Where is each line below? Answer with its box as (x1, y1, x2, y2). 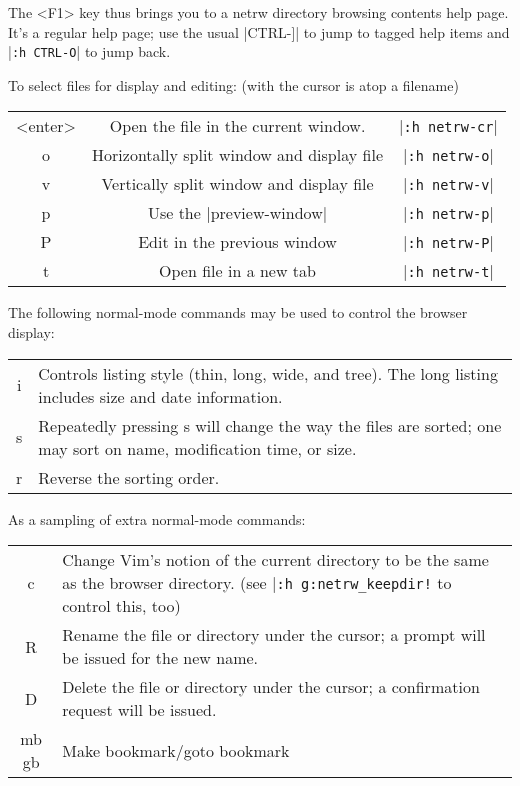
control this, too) (62, 594, 181, 618)
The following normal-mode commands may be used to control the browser (8, 302, 468, 323)
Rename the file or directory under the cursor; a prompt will (62, 623, 486, 647)
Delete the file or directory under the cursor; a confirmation (62, 675, 480, 699)
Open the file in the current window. (109, 114, 366, 138)
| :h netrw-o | (403, 143, 494, 167)
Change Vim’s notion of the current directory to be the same (62, 548, 489, 572)
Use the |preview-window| (147, 201, 328, 225)
